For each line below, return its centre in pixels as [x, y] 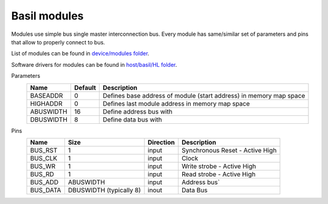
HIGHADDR [46, 103]
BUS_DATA [46, 190]
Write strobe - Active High [219, 166]
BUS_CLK [44, 158]
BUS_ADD [44, 182]
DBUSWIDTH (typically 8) [104, 190]
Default [85, 87]
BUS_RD [42, 174]
